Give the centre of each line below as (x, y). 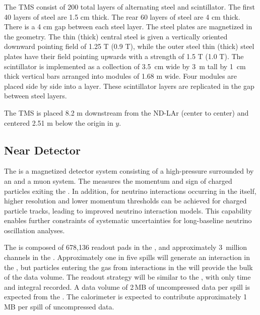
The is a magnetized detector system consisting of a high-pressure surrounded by (129, 171)
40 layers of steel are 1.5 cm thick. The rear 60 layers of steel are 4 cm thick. (122, 16)
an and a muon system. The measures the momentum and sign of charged (118, 180)
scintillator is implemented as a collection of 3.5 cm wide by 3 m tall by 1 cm (125, 66)
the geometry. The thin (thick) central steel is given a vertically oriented (116, 36)
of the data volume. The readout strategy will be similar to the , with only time (127, 277)
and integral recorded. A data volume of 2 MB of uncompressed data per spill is (127, 286)
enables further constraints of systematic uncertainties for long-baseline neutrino (128, 220)
